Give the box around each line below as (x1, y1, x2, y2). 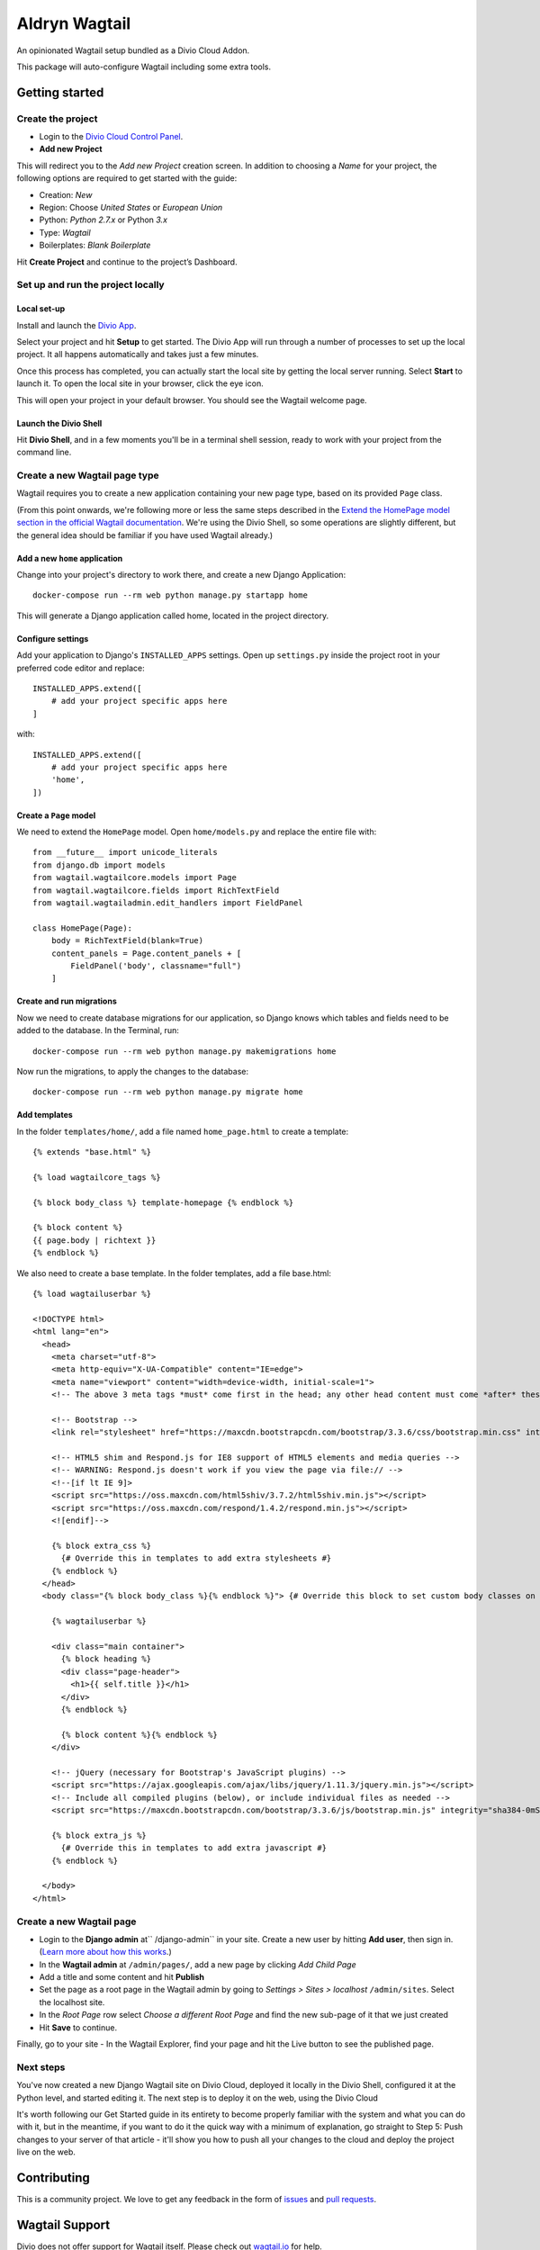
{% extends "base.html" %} (32, 1147, 152, 1157)
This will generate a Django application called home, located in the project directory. (16, 610, 328, 621)
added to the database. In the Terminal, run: (16, 1025, 179, 1036)
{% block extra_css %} (50, 1540, 152, 1551)
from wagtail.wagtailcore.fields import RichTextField (32, 885, 280, 895)
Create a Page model (16, 810, 96, 821)
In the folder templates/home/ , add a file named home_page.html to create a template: (16, 1126, 349, 1137)
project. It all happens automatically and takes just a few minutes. (16, 349, 259, 360)
